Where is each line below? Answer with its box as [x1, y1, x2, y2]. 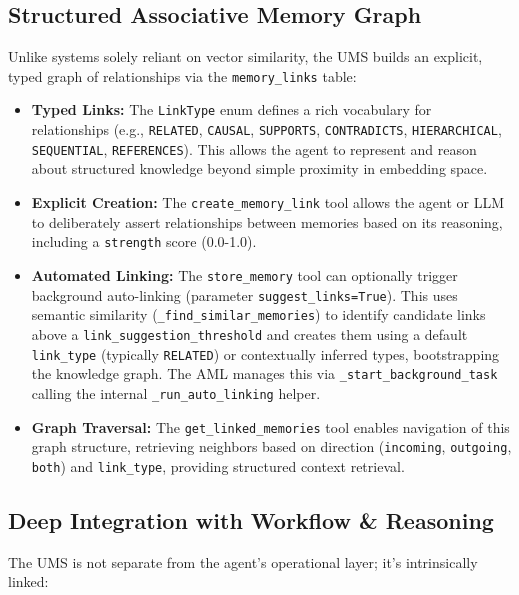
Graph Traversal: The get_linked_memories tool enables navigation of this [31, 416, 510, 437]
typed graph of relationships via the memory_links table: [8, 65, 357, 86]
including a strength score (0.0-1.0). [31, 231, 257, 252]
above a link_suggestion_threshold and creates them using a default [31, 323, 468, 344]
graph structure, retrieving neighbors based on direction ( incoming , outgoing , [31, 436, 512, 457]
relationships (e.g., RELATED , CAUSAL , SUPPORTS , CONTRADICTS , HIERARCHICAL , [31, 119, 502, 140]
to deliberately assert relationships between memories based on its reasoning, [31, 211, 503, 232]
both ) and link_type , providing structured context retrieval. [31, 455, 405, 476]
